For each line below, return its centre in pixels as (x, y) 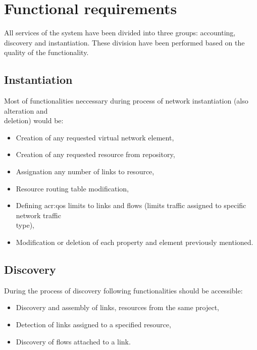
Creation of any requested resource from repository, (95, 154)
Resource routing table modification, (72, 188)
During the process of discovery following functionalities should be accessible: (123, 290)
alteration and (26, 110)
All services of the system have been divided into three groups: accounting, (120, 33)
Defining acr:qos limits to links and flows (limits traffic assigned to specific (131, 205)
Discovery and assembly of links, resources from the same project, (118, 307)
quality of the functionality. (46, 52)
